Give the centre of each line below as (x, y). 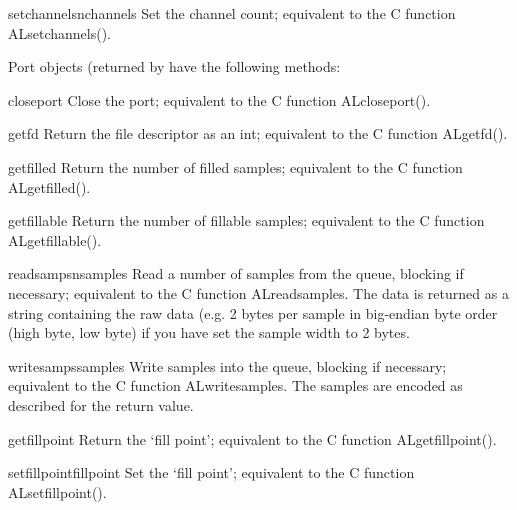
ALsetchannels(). (60, 32)
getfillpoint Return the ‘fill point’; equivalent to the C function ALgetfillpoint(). (252, 438)
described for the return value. (101, 404)
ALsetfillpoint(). (57, 491)
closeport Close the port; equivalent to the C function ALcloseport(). (219, 99)
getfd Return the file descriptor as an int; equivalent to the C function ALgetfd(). (258, 133)
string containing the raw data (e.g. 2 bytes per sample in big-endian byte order (253, 312)
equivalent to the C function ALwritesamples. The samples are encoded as (235, 385)
